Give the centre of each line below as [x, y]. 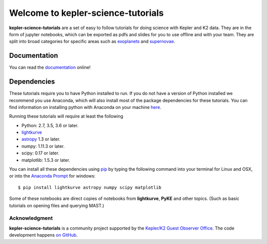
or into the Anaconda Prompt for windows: [52, 176]
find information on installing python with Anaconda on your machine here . [85, 107]
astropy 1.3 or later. [41, 139]
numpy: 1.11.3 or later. [43, 146]
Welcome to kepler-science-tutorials [87, 13]
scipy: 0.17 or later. [40, 153]
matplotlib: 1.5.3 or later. [46, 160]
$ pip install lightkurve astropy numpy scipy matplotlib [90, 187]
